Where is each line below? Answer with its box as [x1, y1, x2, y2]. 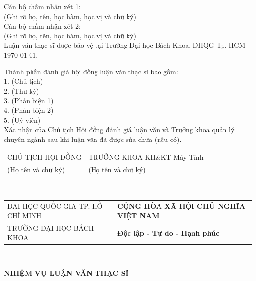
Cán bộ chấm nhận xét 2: [4, 21, 81, 31]
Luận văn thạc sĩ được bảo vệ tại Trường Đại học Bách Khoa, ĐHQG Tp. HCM [4, 40, 246, 50]
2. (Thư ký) [4, 85, 39, 96]
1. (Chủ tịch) [4, 76, 43, 86]
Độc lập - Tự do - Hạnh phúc [117, 227, 220, 238]
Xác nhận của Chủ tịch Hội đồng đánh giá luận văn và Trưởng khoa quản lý [4, 124, 235, 135]
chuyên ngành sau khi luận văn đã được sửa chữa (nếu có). [4, 134, 182, 144]
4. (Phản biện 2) [4, 105, 54, 115]
